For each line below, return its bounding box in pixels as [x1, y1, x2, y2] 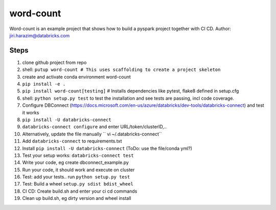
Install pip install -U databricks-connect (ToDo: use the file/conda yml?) [22, 145, 193, 151]
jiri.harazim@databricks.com [9, 32, 70, 38]
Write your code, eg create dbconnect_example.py [22, 159, 129, 166]
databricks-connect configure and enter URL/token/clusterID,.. [22, 124, 167, 130]
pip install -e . [22, 81, 66, 87]
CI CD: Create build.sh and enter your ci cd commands [22, 188, 137, 194]
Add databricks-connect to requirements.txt [22, 138, 122, 144]
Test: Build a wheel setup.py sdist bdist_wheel [22, 181, 134, 187]
